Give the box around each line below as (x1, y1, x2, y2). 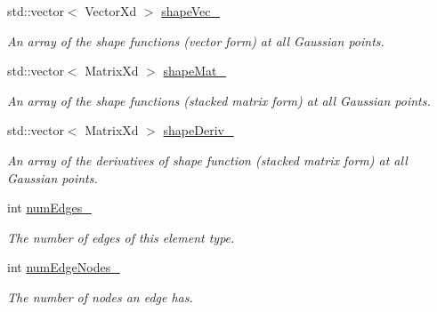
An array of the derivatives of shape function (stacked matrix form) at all (7, 150, 408, 169)
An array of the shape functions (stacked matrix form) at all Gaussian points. (7, 91, 431, 109)
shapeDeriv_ (163, 121, 234, 140)
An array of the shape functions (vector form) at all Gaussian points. (7, 31, 384, 50)
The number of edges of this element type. (7, 228, 235, 246)
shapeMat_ (163, 61, 227, 80)
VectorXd (85, 2, 137, 20)
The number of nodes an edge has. (7, 287, 193, 306)
